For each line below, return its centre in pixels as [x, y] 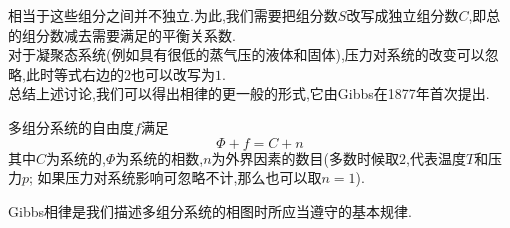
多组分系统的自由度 [71, 126]
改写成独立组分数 [402, 15]
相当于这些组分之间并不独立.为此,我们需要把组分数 [173, 15]
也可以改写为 [172, 73]
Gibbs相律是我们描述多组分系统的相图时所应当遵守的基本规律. [210, 210]
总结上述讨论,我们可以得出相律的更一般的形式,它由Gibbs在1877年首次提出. [249, 93]
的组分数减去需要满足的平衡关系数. [122, 34]
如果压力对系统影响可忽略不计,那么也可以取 [179, 177]
